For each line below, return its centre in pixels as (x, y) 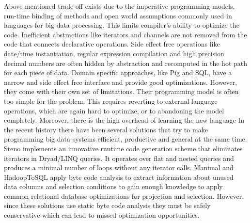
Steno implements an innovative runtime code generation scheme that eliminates (123, 148)
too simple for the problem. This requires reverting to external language (111, 101)
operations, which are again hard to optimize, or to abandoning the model (114, 110)
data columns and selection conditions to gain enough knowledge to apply (113, 186)
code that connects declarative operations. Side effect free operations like (112, 44)
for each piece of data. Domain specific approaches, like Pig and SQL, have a (118, 72)
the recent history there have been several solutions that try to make (106, 129)
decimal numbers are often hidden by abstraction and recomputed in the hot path (126, 63)
